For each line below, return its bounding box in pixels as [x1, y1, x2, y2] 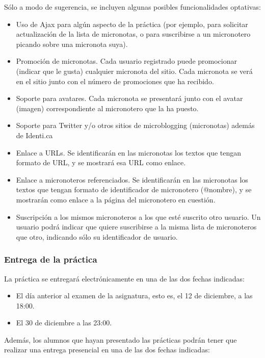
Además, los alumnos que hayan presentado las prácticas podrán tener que [4, 334, 237, 345]
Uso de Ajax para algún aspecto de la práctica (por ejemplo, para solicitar [16, 18, 248, 29]
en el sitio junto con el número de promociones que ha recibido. [16, 75, 214, 86]
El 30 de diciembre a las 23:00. [16, 317, 112, 328]
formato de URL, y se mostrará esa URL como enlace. [16, 157, 186, 168]
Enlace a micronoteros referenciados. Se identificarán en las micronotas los [16, 174, 248, 185]
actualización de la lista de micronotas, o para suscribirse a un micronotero [16, 29, 251, 39]
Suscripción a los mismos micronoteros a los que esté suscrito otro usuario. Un [16, 211, 261, 222]
